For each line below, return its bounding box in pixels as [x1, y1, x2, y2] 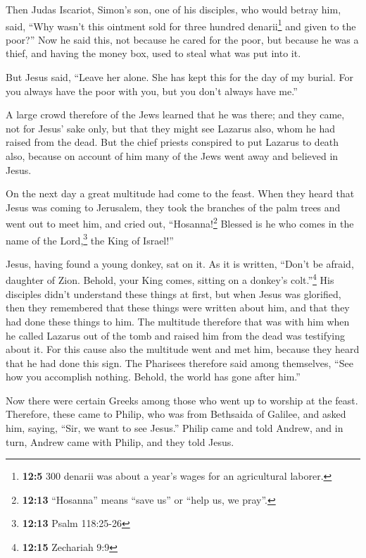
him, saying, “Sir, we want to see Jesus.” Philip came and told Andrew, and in [6, 421, 343, 435]
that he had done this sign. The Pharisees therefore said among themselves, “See [6, 355, 353, 370]
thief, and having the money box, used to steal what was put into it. [6, 46, 301, 61]
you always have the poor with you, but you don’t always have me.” [6, 83, 298, 98]
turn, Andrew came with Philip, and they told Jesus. [6, 434, 234, 449]
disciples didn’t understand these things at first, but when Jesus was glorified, [6, 286, 341, 301]
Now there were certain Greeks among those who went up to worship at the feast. [6, 392, 358, 407]
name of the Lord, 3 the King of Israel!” [6, 230, 174, 247]
